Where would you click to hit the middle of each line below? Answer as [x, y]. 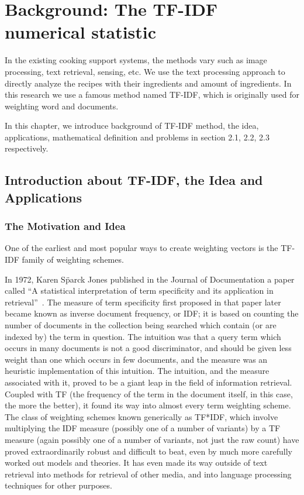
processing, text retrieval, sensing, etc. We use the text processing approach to [145, 71]
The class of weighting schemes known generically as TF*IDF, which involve [141, 416]
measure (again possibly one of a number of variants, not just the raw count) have [152, 439]
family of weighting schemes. [73, 259]
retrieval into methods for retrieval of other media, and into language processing [148, 474]
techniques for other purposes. [58, 485]
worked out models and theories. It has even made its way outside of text [136, 463]
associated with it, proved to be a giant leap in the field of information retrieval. [148, 382]
